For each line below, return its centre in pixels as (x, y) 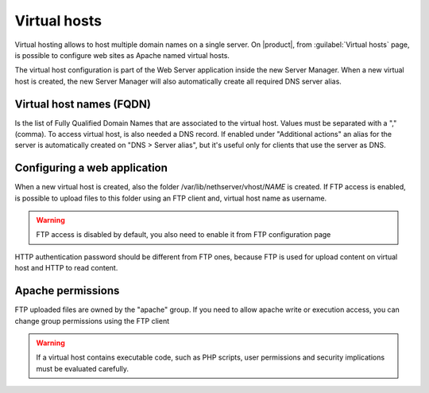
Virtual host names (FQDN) (83, 104)
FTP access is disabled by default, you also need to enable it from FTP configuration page (184, 235)
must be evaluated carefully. (83, 368)
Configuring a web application (91, 168)
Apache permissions (67, 291)
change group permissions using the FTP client (92, 321)
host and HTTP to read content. (66, 268)
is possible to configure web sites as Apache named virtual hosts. (122, 55)
